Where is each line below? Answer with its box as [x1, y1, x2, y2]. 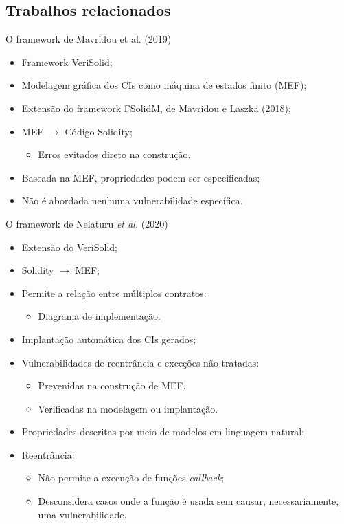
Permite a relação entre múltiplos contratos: [21, 285, 207, 300]
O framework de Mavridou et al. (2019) [5, 32, 172, 46]
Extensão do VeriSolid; [21, 239, 117, 254]
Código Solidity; [65, 124, 133, 138]
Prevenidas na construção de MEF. [38, 378, 186, 393]
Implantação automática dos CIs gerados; [21, 331, 196, 346]
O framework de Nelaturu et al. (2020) [5, 216, 168, 230]
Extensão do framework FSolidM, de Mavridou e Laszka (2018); [21, 100, 291, 115]
